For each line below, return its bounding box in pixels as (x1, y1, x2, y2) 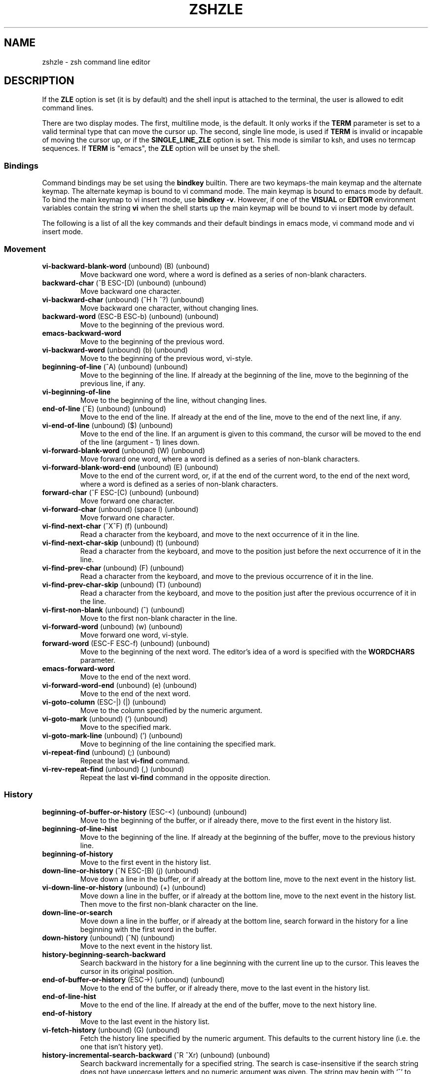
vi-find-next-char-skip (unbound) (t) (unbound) (42, 538, 199, 547)
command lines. (42, 104, 94, 112)
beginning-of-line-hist (42, 824, 117, 833)
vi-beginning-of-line (42, 387, 111, 396)
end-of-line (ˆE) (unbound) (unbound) (42, 404, 166, 413)
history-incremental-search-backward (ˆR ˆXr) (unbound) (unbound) (42, 1050, 270, 1059)
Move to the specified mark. (80, 722, 172, 731)
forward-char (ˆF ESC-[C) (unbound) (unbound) (42, 488, 199, 497)
